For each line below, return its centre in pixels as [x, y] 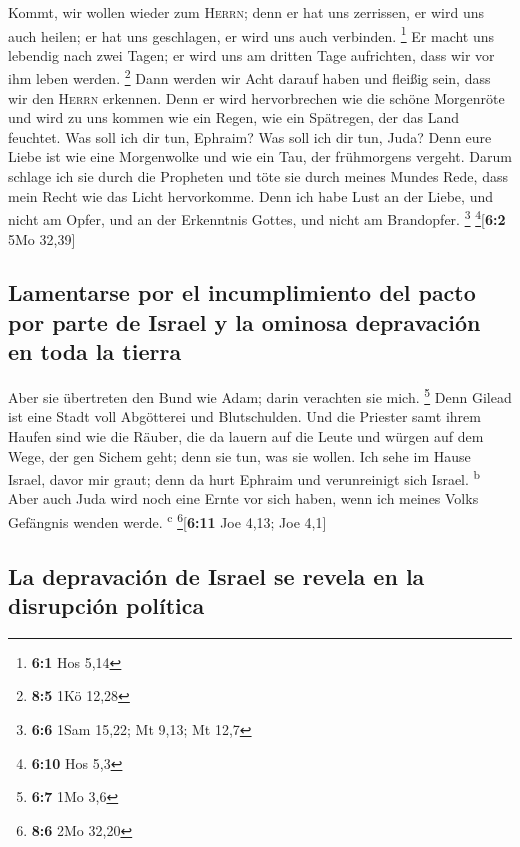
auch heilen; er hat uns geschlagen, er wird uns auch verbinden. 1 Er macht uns [251, 34]
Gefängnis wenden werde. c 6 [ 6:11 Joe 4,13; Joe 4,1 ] [167, 520]
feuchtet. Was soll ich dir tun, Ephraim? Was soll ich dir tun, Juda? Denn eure [250, 136]
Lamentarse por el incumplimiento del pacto [242, 292]
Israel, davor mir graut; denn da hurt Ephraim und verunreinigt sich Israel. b [244, 477]
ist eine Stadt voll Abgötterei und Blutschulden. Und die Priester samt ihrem [244, 416]
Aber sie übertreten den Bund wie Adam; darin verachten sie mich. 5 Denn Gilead [260, 395]
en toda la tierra [95, 351]
